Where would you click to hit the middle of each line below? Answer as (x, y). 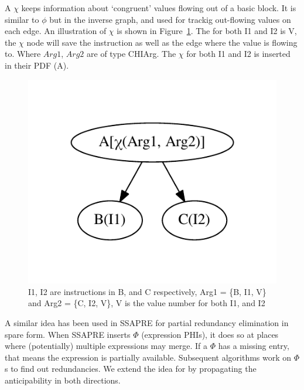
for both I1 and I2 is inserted (238, 54)
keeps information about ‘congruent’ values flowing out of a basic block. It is (159, 8)
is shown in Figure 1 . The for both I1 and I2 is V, (207, 31)
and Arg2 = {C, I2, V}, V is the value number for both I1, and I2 (147, 303)
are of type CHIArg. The (131, 54)
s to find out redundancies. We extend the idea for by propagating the (131, 369)
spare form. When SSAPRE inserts (68, 334)
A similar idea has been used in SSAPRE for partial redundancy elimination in (147, 323)
